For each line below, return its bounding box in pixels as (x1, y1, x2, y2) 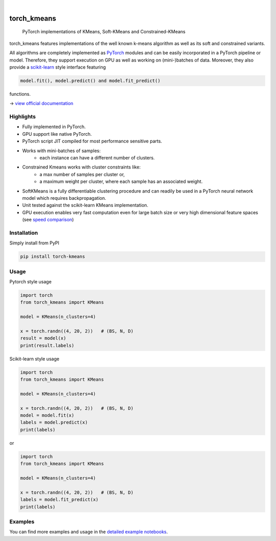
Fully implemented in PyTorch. (22, 123, 86, 130)
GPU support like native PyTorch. (22, 131, 92, 137)
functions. (9, 91, 31, 97)
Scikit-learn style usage (9, 356, 60, 362)
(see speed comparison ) (22, 217, 74, 223)
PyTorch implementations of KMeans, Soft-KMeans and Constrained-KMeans (22, 29, 186, 35)
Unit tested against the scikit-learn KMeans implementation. (22, 202, 148, 209)
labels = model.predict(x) (20, 420, 88, 425)
